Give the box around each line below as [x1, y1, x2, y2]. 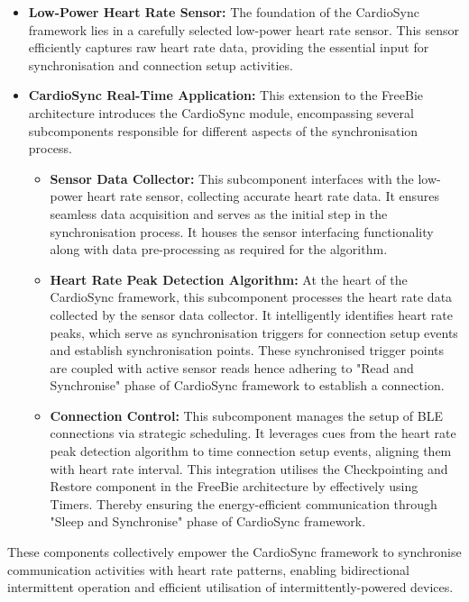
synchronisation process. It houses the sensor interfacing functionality [50, 222, 434, 241]
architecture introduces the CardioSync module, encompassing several [28, 103, 414, 122]
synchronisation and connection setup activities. [28, 55, 293, 74]
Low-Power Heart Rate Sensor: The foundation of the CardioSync [28, 3, 419, 21]
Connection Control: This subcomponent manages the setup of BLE [50, 406, 443, 424]
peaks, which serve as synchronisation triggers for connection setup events [50, 323, 458, 342]
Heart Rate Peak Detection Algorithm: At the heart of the [50, 269, 408, 288]
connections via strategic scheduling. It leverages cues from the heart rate [50, 424, 456, 442]
